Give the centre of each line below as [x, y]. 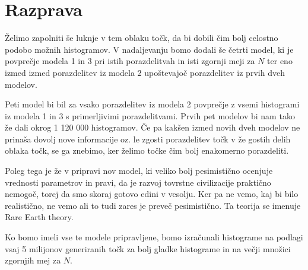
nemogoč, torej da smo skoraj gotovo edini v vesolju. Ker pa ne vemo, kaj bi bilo [152, 194]
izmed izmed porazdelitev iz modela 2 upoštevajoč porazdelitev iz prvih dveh [145, 72]
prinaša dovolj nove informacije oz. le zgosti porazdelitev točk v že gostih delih [148, 139]
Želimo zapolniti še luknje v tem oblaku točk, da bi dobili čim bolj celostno [142, 38]
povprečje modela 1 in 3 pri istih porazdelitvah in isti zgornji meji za [130, 61]
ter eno [280, 61]
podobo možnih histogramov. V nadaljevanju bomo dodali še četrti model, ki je [149, 49]
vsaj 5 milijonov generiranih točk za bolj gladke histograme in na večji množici [148, 248]
